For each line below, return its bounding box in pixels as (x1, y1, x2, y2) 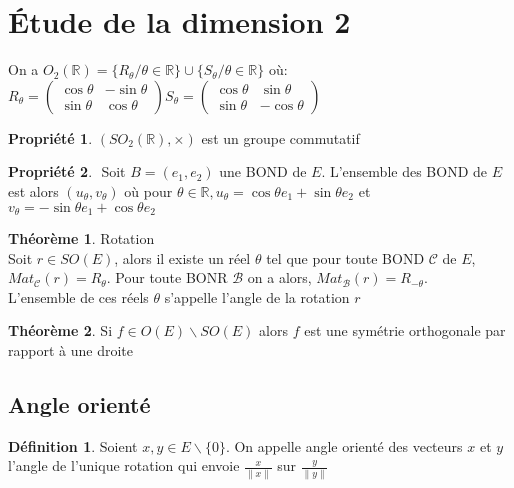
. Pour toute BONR (106, 267, 228, 288)
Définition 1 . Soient (8, 435, 138, 456)
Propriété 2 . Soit (8, 161, 126, 182)
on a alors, (247, 267, 312, 288)
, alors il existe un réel (114, 247, 251, 268)
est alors (8, 180, 59, 201)
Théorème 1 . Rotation (8, 227, 155, 248)
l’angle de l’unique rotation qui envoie (8, 455, 240, 476)
